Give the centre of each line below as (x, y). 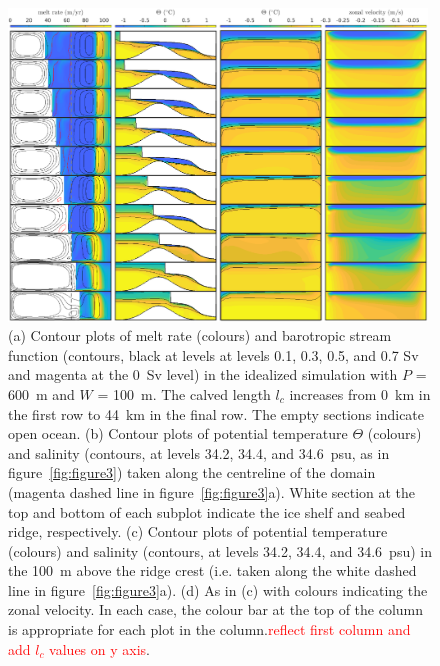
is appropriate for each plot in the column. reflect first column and (209, 629)
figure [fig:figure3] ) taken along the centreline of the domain (192, 472)
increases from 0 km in (360, 393)
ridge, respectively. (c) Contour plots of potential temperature (198, 531)
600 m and (41, 393)
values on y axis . (99, 648)
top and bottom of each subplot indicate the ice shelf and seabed (207, 511)
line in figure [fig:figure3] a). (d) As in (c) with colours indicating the (218, 589)
